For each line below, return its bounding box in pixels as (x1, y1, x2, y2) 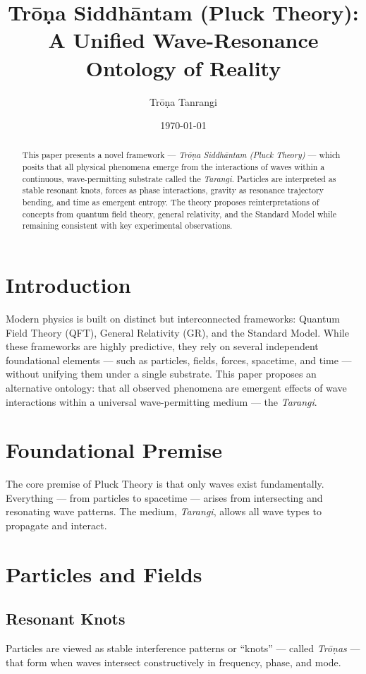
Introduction (6, 270, 131, 299)
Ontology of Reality (85, 53, 281, 82)
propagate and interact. (6, 518, 107, 533)
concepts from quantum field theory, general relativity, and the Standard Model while (22, 207, 336, 219)
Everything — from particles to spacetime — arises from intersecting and (6, 490, 323, 505)
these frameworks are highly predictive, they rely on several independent (6, 339, 319, 354)
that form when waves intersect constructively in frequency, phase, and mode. (6, 654, 341, 669)
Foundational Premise (6, 435, 223, 464)
